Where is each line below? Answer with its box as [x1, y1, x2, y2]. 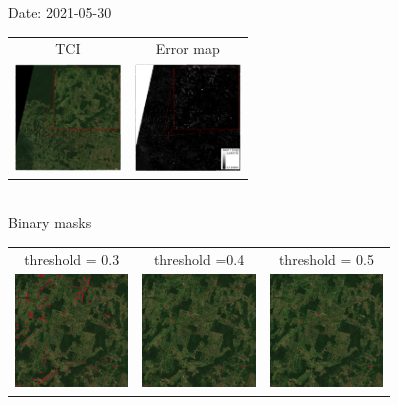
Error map [155, 38, 220, 59]
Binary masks [8, 212, 92, 233]
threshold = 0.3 [24, 248, 120, 269]
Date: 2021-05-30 [8, 2, 112, 22]
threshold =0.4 [153, 248, 245, 269]
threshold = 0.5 [278, 248, 374, 269]
